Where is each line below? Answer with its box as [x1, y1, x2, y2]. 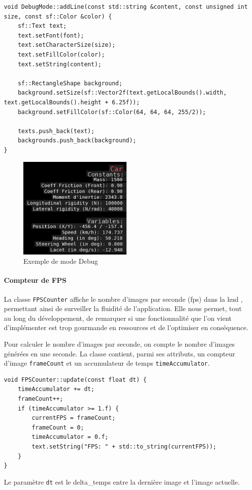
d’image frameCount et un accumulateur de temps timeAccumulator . [4, 358, 210, 368]
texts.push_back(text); [18, 127, 95, 135]
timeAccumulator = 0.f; [32, 433, 108, 441]
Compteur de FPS [4, 275, 67, 285]
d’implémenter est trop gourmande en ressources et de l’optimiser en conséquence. [4, 322, 249, 333]
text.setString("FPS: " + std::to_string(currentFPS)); [32, 443, 216, 450]
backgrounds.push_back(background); [18, 137, 137, 144]
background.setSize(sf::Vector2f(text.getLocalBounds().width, [18, 89, 227, 97]
